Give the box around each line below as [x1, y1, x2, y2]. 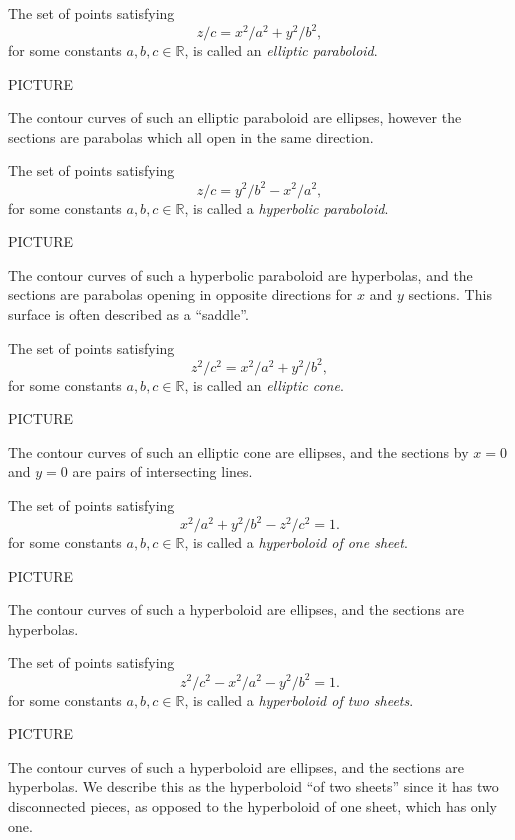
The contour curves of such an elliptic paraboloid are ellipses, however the [8, 107, 462, 128]
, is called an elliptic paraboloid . [184, 40, 378, 61]
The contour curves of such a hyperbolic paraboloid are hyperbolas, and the [8, 264, 473, 285]
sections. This [408, 284, 492, 305]
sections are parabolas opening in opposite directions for [8, 284, 353, 305]
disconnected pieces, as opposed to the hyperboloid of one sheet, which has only [8, 795, 497, 816]
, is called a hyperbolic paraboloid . [184, 197, 389, 218]
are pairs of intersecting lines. [72, 461, 253, 482]
